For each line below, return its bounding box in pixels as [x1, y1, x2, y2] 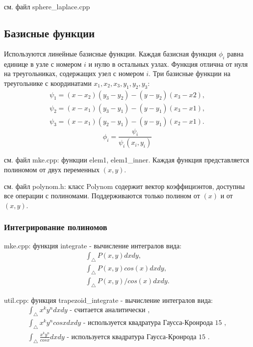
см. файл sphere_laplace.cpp [4, 1, 90, 11]
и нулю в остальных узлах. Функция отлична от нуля [88, 58, 248, 69]
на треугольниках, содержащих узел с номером [4, 68, 144, 79]
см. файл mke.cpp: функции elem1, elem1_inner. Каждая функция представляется [4, 155, 250, 165]
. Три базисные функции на [149, 68, 231, 79]
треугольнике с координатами [4, 78, 92, 88]
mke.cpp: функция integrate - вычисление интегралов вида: [4, 240, 182, 250]
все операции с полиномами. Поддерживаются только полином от [4, 190, 200, 201]
